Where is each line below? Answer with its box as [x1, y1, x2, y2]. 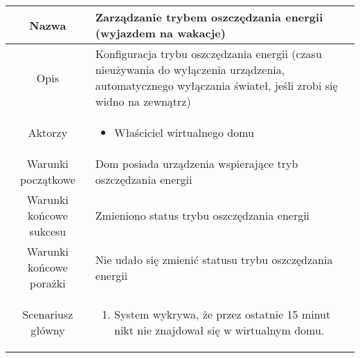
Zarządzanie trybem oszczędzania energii [95, 9, 323, 25]
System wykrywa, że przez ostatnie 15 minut [114, 306, 331, 322]
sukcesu [29, 223, 66, 239]
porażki [30, 275, 66, 291]
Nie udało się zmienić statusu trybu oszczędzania [95, 251, 333, 267]
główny [30, 322, 65, 338]
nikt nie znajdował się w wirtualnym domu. [114, 322, 325, 338]
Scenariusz [22, 306, 73, 322]
